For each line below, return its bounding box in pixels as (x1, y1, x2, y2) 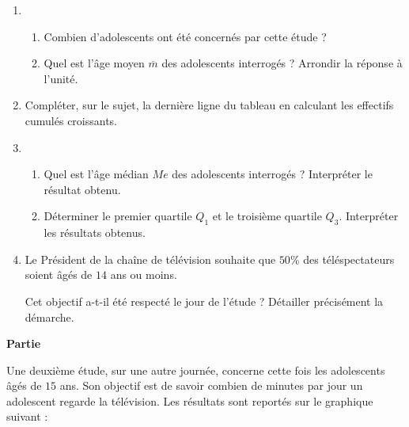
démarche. (25, 308, 74, 325)
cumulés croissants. (25, 112, 118, 128)
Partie (6, 335, 41, 352)
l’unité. (44, 70, 78, 86)
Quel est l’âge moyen (44, 55, 145, 71)
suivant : (6, 408, 48, 425)
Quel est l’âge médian (44, 166, 149, 182)
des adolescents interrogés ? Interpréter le (172, 166, 373, 182)
